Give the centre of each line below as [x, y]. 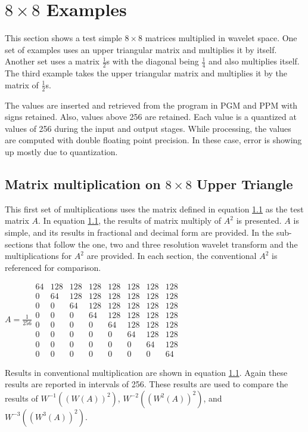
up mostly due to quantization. [61, 151]
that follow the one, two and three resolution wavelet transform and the [167, 244]
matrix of [22, 84]
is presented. [259, 220]
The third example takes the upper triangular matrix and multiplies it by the [146, 73]
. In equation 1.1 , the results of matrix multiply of [130, 220]
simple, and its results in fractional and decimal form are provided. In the [139, 232]
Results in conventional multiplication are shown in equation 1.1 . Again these [146, 372]
